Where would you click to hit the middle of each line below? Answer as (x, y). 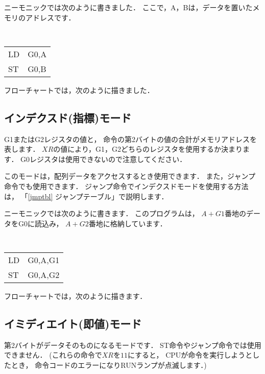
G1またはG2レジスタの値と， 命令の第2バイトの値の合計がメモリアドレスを (131, 139)
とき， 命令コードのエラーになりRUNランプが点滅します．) (109, 365)
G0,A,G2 (44, 275)
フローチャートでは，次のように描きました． (79, 90)
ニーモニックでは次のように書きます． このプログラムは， (102, 213)
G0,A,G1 (44, 260)
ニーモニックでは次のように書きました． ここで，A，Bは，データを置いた (128, 7)
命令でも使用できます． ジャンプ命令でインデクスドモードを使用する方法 (126, 186)
